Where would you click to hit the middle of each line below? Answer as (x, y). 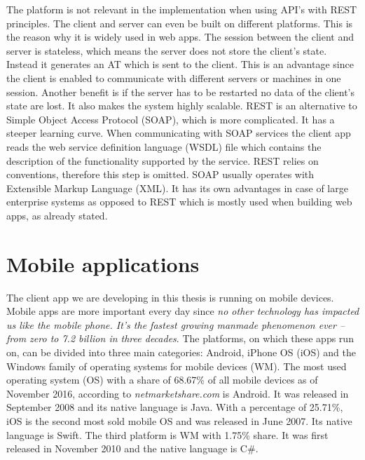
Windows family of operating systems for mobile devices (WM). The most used (177, 366)
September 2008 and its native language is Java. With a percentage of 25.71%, (175, 407)
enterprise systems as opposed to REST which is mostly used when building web (179, 202)
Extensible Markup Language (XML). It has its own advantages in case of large (177, 188)
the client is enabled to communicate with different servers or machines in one (174, 77)
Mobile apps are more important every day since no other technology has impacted (183, 311)
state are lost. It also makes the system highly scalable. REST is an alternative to (182, 106)
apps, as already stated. (57, 215)
